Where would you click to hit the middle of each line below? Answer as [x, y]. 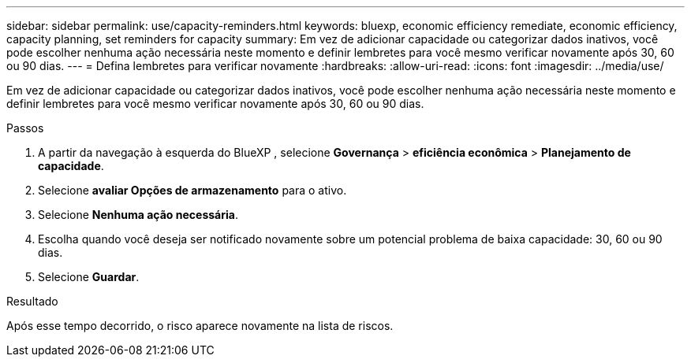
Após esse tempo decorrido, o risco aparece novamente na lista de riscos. [200, 326]
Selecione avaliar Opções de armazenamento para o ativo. [192, 190]
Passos [25, 128]
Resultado [32, 301]
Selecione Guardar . [89, 277]
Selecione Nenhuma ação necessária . [138, 215]
